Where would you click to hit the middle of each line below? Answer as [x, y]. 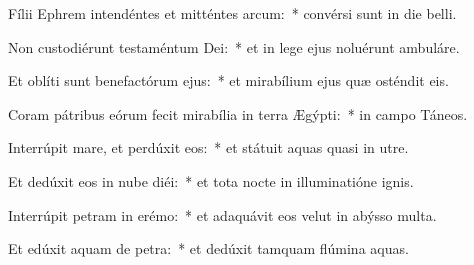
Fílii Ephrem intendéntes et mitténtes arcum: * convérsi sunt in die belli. [232, 13]
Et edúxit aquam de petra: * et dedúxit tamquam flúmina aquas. [208, 248]
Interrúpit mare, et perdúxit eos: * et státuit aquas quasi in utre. [208, 147]
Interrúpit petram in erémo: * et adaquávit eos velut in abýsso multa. [222, 214]
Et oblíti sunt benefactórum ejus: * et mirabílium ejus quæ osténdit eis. [228, 80]
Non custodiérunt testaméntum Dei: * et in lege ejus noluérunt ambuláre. [234, 46]
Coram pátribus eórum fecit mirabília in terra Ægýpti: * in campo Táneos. [238, 113]
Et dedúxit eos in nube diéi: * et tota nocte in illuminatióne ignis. [211, 180]
